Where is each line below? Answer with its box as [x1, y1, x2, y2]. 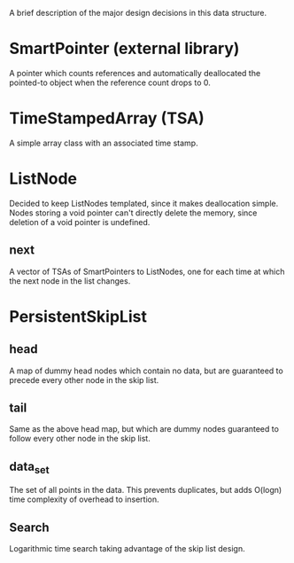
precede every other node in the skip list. [9, 374, 159, 385]
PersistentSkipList [9, 306, 148, 326]
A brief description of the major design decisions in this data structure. [9, 8, 267, 18]
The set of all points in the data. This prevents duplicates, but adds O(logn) [9, 485, 282, 496]
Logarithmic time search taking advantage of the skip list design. [9, 543, 245, 554]
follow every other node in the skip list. [9, 434, 151, 444]
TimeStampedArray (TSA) [9, 108, 205, 129]
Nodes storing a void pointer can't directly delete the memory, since [9, 207, 258, 218]
